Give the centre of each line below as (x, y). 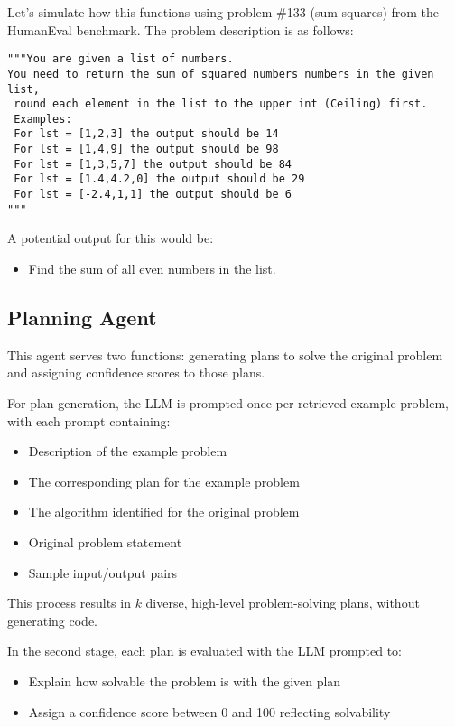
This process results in (69, 603)
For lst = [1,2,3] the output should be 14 (146, 134)
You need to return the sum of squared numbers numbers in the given (221, 74)
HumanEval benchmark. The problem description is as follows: (181, 29)
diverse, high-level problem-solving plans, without (283, 603)
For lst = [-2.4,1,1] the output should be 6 (153, 195)
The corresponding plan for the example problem (164, 481)
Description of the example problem (128, 451)
